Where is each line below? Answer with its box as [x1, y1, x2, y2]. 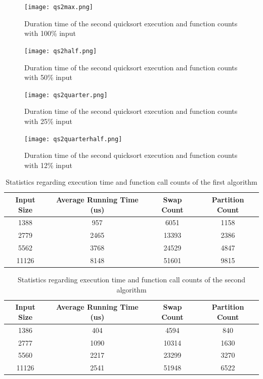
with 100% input [24, 28, 76, 38]
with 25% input [24, 115, 72, 126]
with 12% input [24, 159, 72, 170]
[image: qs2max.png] [24, 4, 94, 11]
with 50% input [24, 72, 72, 82]
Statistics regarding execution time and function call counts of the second [18, 274, 245, 285]
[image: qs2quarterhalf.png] [24, 135, 122, 143]
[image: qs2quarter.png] [24, 91, 108, 99]
